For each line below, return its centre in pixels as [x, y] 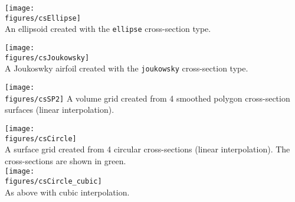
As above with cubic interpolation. [67, 192]
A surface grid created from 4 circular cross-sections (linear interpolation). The [147, 149]
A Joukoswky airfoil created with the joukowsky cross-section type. [127, 68]
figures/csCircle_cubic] [53, 181]
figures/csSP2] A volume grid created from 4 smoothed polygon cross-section [147, 98]
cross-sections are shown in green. [65, 160]
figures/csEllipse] [43, 18]
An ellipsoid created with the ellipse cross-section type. [108, 29]
